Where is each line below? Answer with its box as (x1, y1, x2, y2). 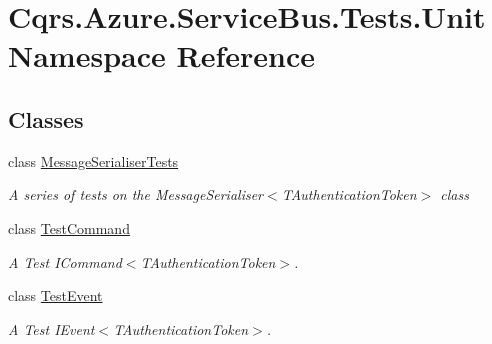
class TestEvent (8, 285, 103, 306)
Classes (8, 103, 84, 134)
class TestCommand (8, 217, 130, 238)
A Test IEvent (8, 318, 95, 339)
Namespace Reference (8, 35, 315, 76)
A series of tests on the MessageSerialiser (8, 184, 264, 205)
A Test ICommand (8, 251, 122, 272)
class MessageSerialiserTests (8, 150, 179, 171)
